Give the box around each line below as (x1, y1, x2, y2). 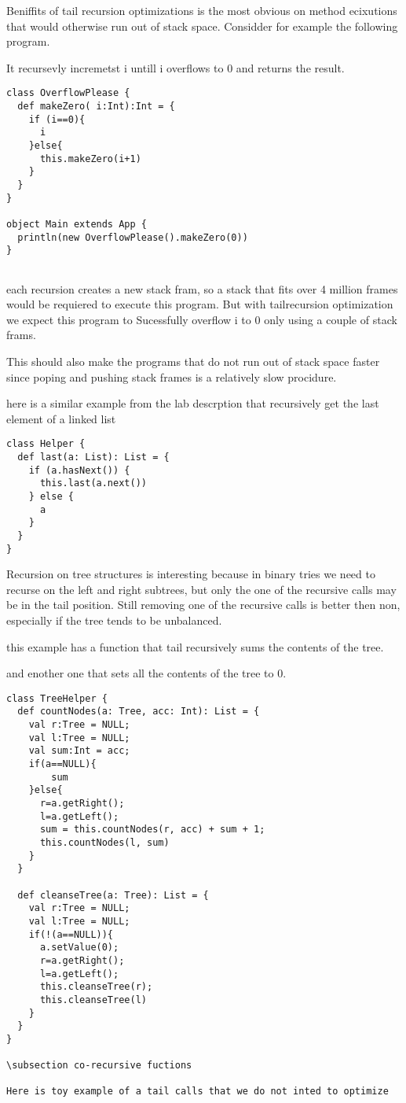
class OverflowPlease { (6, 87, 130, 99)
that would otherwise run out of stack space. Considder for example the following (6, 17, 398, 34)
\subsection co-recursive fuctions (6, 1060, 192, 1072)
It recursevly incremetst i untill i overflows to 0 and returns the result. (6, 59, 345, 76)
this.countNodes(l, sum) (39, 837, 170, 848)
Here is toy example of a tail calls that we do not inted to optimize (6, 1086, 389, 1097)
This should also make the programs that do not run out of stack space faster (6, 352, 380, 369)
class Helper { (6, 438, 86, 450)
